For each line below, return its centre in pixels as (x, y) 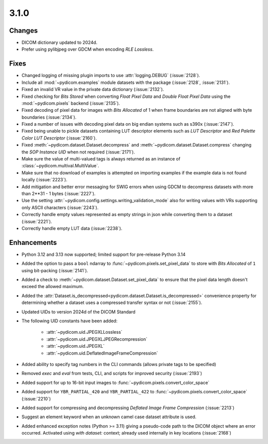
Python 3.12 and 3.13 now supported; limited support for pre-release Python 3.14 (103, 254)
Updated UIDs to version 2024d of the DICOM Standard (79, 312)
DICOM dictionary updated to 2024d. (60, 43)
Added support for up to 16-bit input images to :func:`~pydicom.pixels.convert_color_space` (115, 382)
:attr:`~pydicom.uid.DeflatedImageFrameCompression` (102, 353)
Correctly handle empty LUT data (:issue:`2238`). (72, 228)
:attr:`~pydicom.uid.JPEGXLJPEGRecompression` (97, 339)
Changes (24, 31)
